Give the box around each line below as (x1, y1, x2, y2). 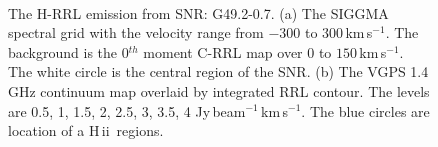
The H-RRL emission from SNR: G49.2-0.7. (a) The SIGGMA (8, 2, 389, 23)
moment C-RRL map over (143, 41, 303, 62)
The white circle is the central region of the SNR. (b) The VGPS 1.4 (8, 61, 429, 82)
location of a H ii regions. (8, 120, 164, 141)
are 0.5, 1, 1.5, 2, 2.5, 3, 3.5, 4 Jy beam (8, 100, 246, 121)
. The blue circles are (301, 100, 430, 121)
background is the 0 (8, 41, 129, 62)
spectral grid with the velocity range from (8, 22, 264, 43)
